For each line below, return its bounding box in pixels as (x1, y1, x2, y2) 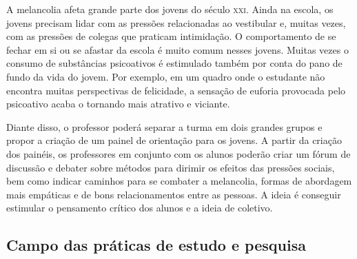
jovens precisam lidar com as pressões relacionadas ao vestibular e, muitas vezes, (6, 15, 346, 30)
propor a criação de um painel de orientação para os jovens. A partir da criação (6, 133, 342, 147)
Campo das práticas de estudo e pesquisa (6, 234, 306, 256)
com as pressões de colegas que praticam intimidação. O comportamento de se (6, 29, 336, 43)
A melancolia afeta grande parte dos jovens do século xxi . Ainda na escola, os (6, 2, 334, 16)
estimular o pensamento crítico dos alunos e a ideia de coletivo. (6, 200, 273, 215)
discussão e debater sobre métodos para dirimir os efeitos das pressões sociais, (6, 160, 335, 174)
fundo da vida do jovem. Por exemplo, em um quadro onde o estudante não (6, 69, 325, 83)
